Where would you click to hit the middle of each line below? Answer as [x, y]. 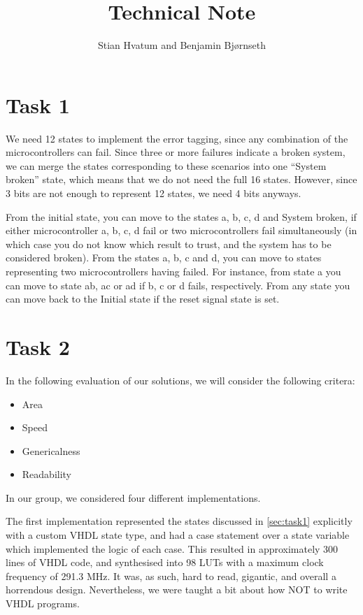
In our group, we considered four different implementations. [133, 497]
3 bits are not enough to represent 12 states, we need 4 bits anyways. [154, 193]
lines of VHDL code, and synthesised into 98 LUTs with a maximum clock [165, 562]
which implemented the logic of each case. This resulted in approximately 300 [172, 548]
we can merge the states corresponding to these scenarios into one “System [166, 165]
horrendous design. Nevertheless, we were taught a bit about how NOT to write [177, 589]
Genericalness [51, 450]
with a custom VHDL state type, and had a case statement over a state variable [178, 535]
